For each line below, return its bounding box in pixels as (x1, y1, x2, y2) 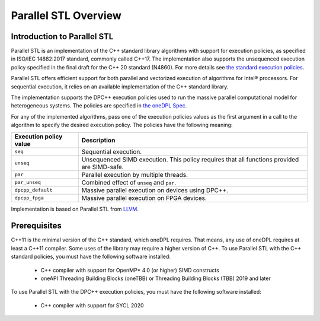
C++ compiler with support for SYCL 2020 (40, 301, 145, 309)
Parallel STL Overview (11, 9, 121, 22)
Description (81, 136, 116, 144)
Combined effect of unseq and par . (81, 178, 177, 186)
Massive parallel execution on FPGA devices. (81, 193, 207, 202)
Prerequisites (11, 221, 62, 231)
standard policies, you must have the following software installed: (11, 253, 171, 260)
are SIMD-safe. (81, 163, 124, 171)
